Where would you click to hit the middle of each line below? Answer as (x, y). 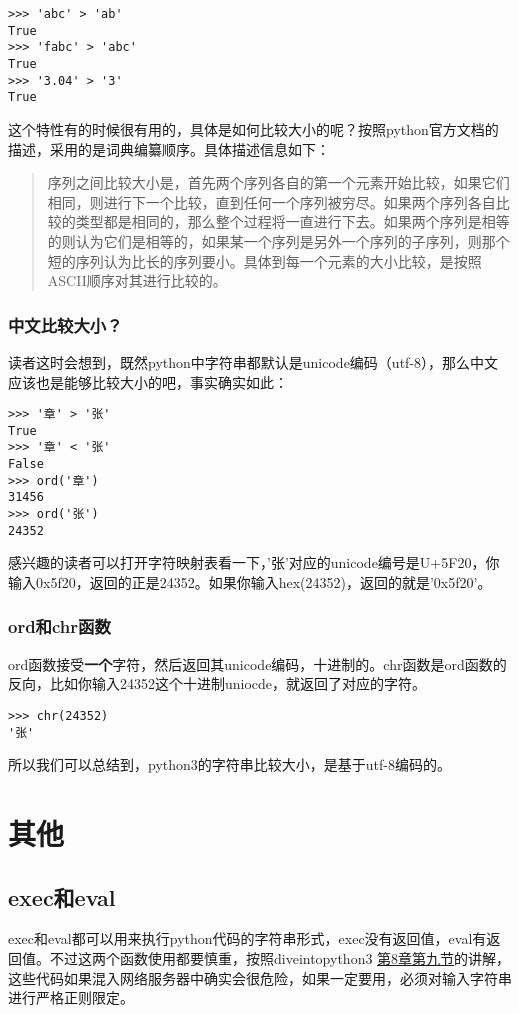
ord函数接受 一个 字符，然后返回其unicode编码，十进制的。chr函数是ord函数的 (257, 663)
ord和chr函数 (59, 626)
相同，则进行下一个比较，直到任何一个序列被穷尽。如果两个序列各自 (271, 201)
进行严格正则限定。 (71, 997)
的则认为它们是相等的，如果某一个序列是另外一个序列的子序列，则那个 (278, 240)
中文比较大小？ (65, 324)
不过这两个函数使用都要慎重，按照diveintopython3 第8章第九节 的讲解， (280, 958)
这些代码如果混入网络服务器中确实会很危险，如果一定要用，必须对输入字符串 (260, 977)
